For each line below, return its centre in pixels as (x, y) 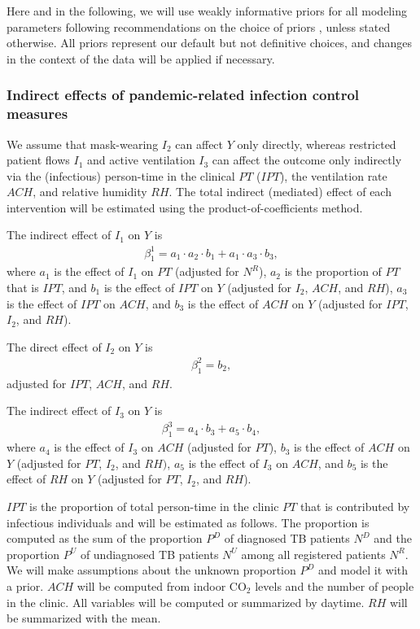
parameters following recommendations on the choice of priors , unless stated (199, 26)
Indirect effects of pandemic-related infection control (183, 95)
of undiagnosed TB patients (149, 554)
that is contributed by (355, 506)
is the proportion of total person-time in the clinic (154, 506)
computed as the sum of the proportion (105, 538)
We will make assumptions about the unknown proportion (151, 570)
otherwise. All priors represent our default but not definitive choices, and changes (210, 43)
